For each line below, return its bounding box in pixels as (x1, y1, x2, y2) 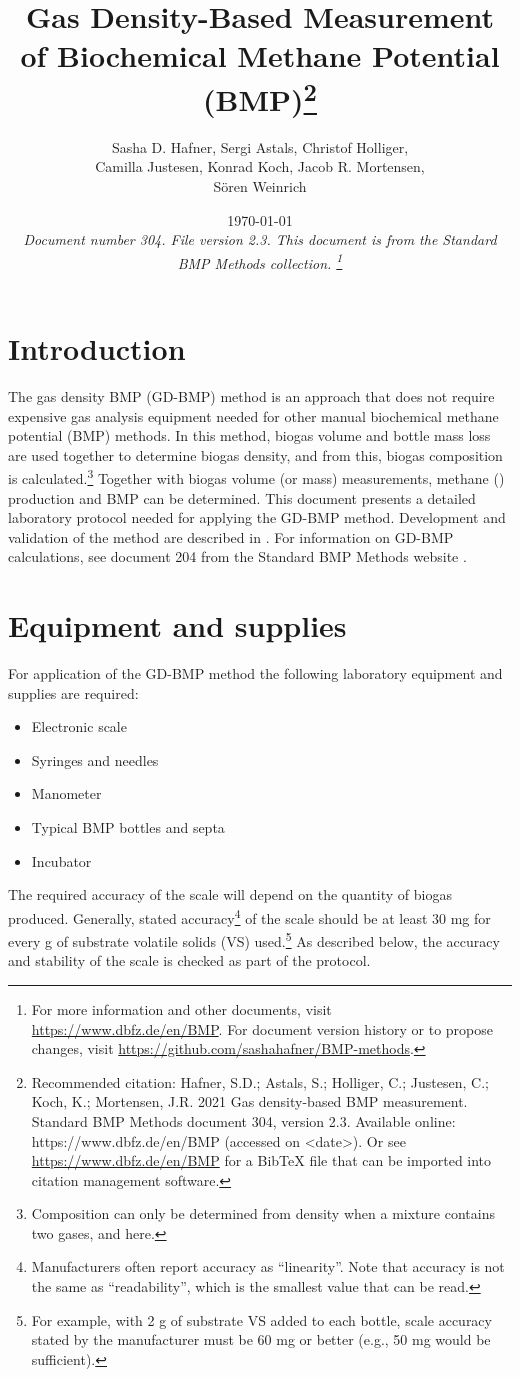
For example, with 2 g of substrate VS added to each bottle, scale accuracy (31, 1309, 492, 1330)
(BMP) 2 (203, 74, 317, 119)
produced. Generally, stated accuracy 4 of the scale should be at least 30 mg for (8, 904, 491, 928)
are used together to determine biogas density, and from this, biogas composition (8, 444, 503, 465)
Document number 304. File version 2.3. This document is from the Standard (23, 229, 497, 250)
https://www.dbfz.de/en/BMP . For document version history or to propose (31, 1018, 493, 1039)
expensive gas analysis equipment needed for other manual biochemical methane (8, 405, 499, 426)
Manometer (31, 783, 102, 804)
